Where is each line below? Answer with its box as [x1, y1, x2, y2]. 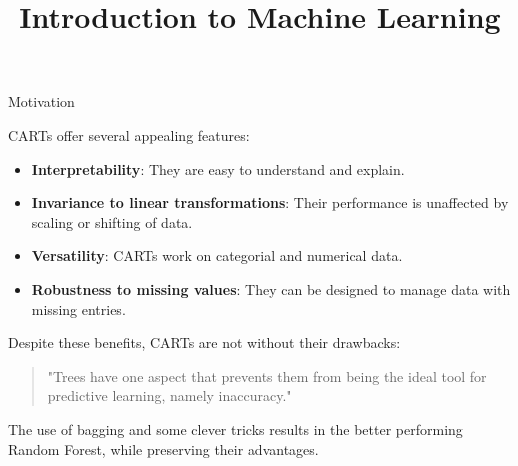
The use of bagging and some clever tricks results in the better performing [8, 418, 463, 439]
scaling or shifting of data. [31, 211, 193, 232]
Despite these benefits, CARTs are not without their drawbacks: [8, 332, 401, 353]
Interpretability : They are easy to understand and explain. [31, 158, 405, 179]
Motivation [8, 91, 75, 112]
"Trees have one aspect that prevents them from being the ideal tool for [47, 365, 487, 386]
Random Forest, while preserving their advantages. [8, 438, 319, 459]
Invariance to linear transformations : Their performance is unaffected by [31, 192, 509, 213]
